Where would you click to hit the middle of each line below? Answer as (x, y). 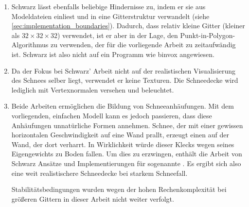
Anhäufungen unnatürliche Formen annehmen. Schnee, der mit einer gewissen (127, 125)
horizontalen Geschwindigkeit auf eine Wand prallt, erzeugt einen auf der (120, 135)
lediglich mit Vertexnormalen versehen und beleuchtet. (93, 89)
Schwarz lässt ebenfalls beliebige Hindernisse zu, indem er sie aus (108, 6)
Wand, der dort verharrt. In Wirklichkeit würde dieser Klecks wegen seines (123, 144)
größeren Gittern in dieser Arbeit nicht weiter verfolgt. (93, 198)
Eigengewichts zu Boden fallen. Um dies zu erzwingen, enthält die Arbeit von (127, 154)
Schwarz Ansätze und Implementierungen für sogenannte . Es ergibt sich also (126, 163)
